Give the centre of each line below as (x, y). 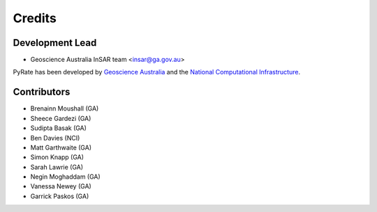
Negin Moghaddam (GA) (65, 177)
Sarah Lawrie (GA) (57, 167)
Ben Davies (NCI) (55, 138)
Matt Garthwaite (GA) (61, 147)
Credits (35, 18)
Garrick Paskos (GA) (60, 196)
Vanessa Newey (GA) (61, 186)
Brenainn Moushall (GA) (65, 108)
